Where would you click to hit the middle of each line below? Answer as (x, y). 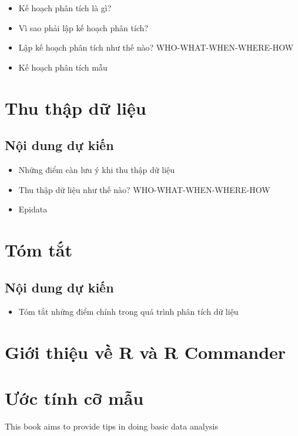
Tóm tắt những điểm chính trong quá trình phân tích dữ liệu (128, 312)
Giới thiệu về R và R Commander (145, 352)
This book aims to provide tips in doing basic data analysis (111, 426)
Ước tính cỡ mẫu (74, 398)
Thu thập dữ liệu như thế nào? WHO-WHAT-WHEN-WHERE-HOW (144, 189)
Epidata (33, 209)
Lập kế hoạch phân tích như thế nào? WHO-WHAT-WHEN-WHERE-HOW (156, 47)
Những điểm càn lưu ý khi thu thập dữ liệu (97, 169)
